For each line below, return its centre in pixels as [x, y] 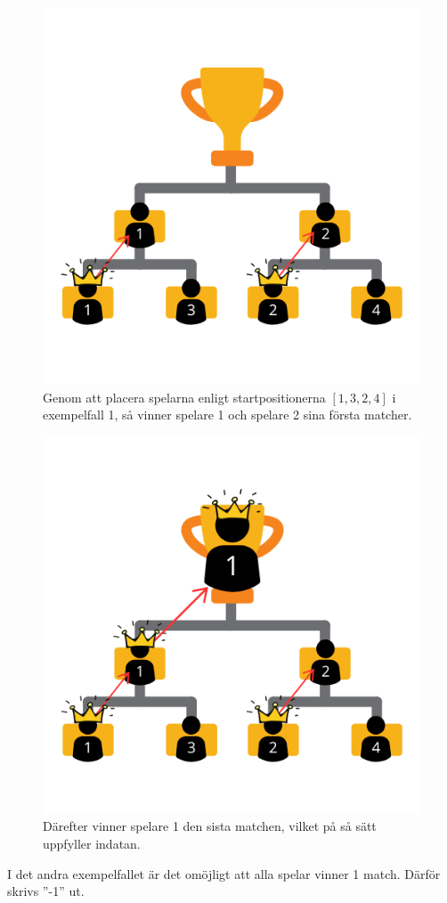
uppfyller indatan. [92, 843]
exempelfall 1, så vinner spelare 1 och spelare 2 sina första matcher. [228, 415]
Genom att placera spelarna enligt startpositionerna [184, 397]
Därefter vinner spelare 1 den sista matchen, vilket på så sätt [210, 826]
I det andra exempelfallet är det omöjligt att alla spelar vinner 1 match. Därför [224, 873]
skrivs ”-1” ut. [46, 891]
